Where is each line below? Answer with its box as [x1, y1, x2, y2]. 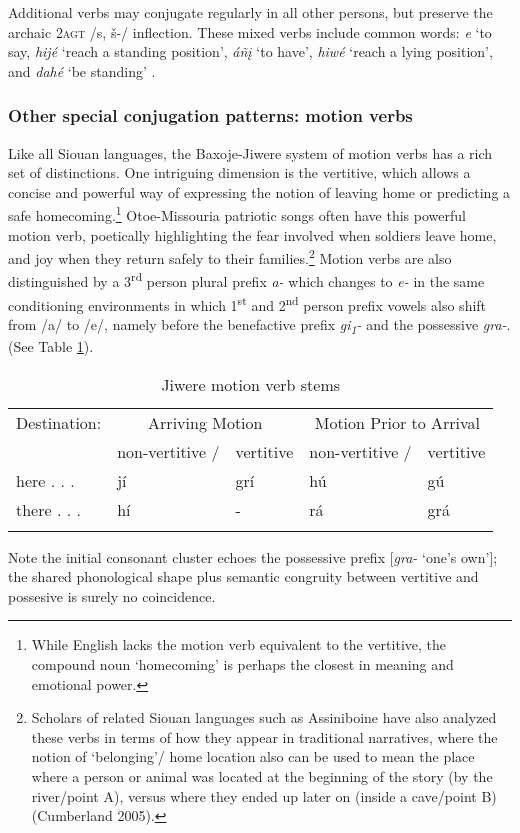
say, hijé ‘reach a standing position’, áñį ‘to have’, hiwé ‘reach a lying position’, [8, 41, 493, 62]
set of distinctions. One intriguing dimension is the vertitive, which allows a [8, 162, 471, 183]
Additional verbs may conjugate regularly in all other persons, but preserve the [8, 2, 493, 22]
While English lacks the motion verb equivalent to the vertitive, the [31, 634, 446, 655]
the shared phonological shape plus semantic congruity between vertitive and [8, 566, 479, 587]
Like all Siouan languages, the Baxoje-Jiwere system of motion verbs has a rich [8, 142, 493, 163]
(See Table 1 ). [8, 336, 94, 357]
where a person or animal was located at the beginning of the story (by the [31, 766, 493, 787]
